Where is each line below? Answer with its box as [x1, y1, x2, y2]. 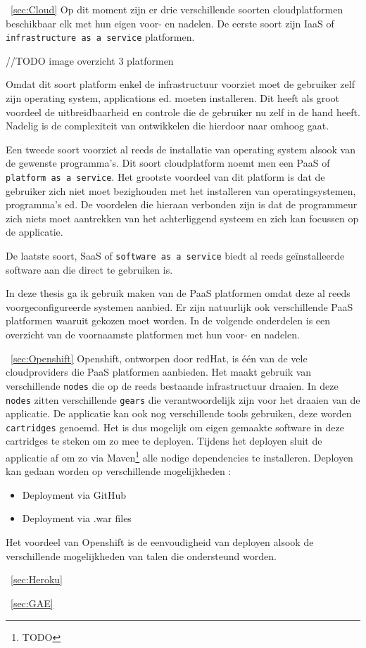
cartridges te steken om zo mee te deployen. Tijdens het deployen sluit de [6, 433, 322, 448]
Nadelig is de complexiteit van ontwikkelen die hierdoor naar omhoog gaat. [6, 118, 329, 133]
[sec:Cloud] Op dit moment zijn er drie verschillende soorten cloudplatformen [11, 2, 343, 16]
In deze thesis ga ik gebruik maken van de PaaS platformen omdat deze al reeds [6, 286, 351, 300]
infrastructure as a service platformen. [6, 30, 195, 44]
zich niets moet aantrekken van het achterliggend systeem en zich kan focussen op [6, 210, 359, 225]
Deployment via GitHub [22, 487, 127, 502]
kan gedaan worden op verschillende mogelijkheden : [6, 464, 232, 478]
